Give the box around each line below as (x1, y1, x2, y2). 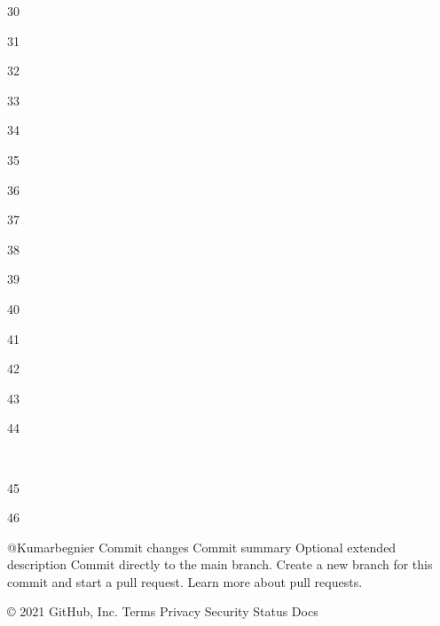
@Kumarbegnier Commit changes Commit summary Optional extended (7, 537, 397, 556)
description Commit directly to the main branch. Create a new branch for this (7, 555, 433, 574)
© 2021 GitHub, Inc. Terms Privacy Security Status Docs (7, 602, 318, 621)
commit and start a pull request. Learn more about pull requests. (7, 572, 363, 591)
